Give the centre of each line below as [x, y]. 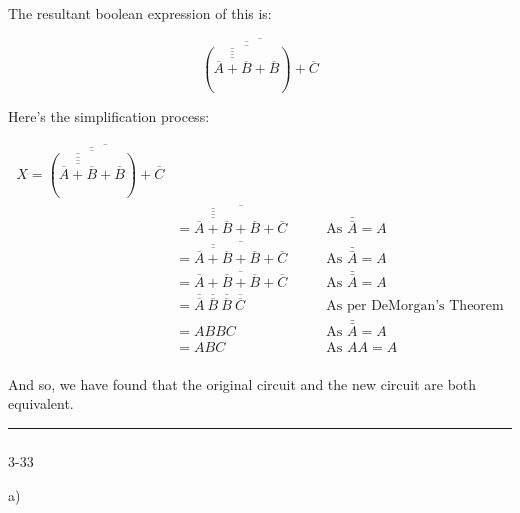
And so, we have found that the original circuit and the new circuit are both [242, 383]
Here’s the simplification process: [109, 115]
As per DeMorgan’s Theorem [415, 306]
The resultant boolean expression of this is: [140, 13]
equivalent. [41, 403]
